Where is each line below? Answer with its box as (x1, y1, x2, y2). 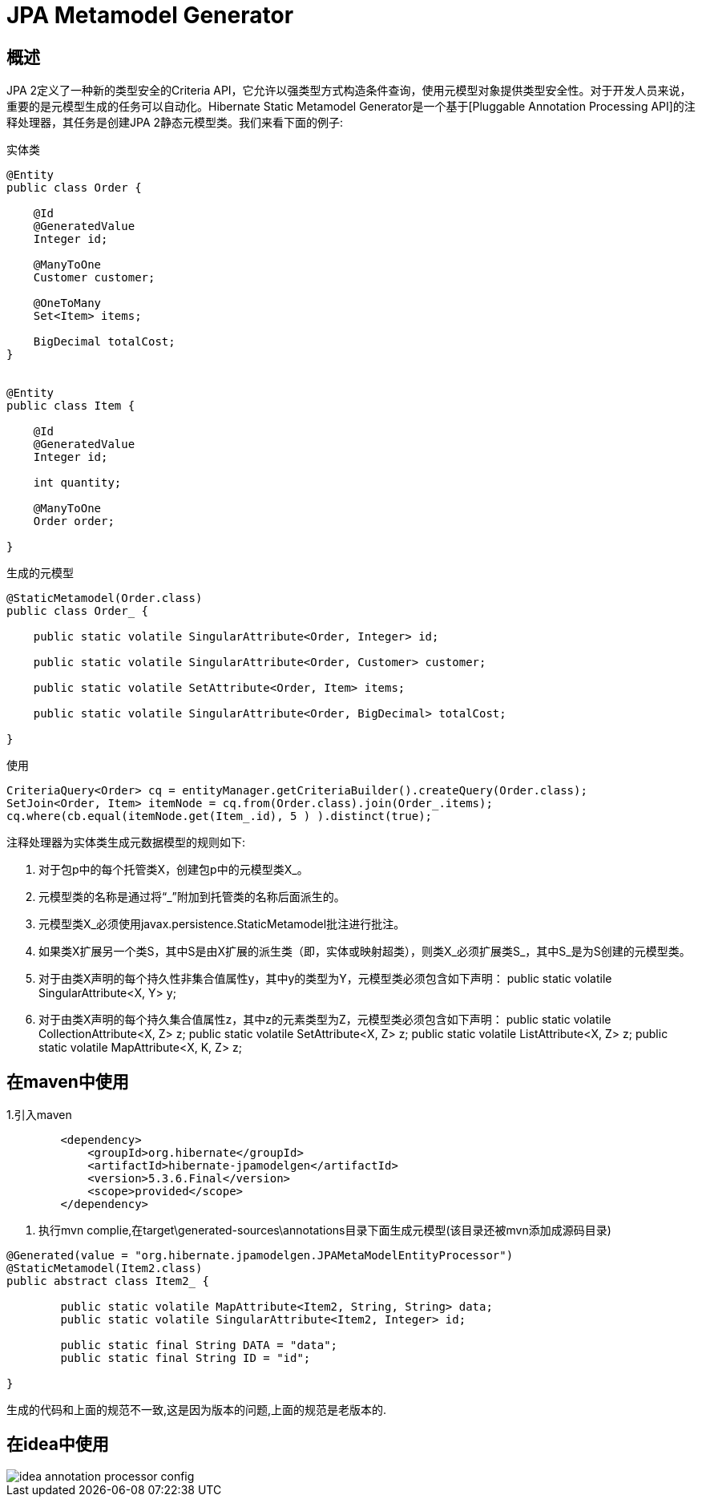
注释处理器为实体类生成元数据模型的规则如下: (6, 835, 246, 850)
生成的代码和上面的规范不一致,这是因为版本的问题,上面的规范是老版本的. (6, 1403, 387, 1417)
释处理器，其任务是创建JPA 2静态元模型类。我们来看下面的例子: (6, 115, 344, 130)
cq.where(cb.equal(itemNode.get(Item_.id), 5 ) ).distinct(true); (6, 810, 433, 823)
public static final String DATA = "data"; (60, 1339, 338, 1352)
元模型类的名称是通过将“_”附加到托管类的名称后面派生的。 (38, 890, 345, 904)
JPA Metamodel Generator (6, 2, 294, 29)
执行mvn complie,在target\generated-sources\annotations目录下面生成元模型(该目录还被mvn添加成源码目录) (38, 1223, 611, 1238)
